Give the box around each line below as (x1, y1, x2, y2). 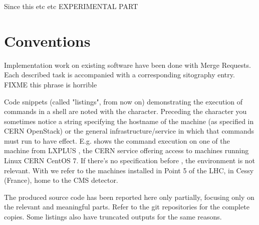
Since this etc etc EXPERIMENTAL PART (4, 1, 138, 11)
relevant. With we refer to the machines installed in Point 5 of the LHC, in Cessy (4, 165, 254, 175)
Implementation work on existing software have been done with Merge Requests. (4, 59, 251, 70)
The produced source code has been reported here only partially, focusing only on (4, 191, 254, 202)
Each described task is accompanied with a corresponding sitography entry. (4, 69, 235, 80)
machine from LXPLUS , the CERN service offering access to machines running (4, 145, 249, 156)
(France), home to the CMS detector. (4, 175, 118, 185)
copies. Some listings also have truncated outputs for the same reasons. (4, 211, 222, 222)
